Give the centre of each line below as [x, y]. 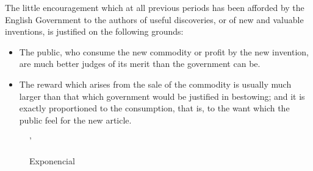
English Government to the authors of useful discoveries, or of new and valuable [154, 19]
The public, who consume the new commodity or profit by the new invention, [164, 51]
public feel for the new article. [75, 120]
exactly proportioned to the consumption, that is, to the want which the [154, 108]
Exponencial [52, 160]
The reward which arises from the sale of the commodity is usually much [155, 84]
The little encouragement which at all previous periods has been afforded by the [155, 7]
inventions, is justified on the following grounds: [94, 31]
